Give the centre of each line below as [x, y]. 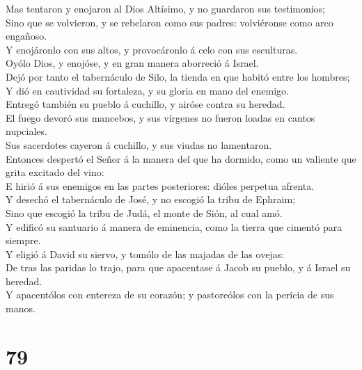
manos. [21, 308]
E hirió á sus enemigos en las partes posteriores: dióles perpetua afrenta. [160, 185]
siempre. [23, 240]
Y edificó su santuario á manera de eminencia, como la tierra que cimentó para [174, 226]
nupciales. [26, 131]
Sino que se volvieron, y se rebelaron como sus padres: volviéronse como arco [170, 22]
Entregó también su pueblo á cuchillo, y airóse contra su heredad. [145, 104]
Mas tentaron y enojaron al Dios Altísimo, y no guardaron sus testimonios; [166, 8]
